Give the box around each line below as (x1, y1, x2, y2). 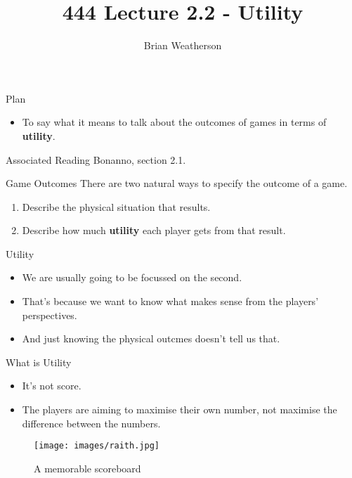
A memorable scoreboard (34, 460, 141, 475)
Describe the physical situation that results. (22, 199, 211, 214)
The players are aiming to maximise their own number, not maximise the (22, 402, 337, 417)
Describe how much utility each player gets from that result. (22, 223, 286, 238)
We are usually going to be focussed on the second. (22, 270, 242, 285)
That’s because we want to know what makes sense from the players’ (22, 294, 319, 309)
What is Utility (6, 354, 72, 369)
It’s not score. (22, 378, 82, 393)
